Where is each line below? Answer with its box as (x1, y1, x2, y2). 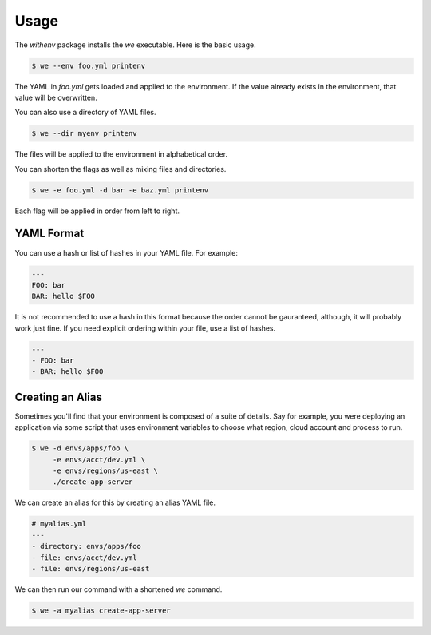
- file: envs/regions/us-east (31, 564, 150, 573)
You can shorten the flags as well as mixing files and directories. (14, 164, 227, 173)
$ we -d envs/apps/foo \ (31, 444, 129, 453)
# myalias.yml (31, 519, 87, 529)
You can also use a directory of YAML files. (14, 108, 156, 117)
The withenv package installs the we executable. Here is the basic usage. (14, 40, 256, 50)
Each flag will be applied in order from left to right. (14, 206, 180, 216)
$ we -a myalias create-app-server (31, 605, 171, 615)
